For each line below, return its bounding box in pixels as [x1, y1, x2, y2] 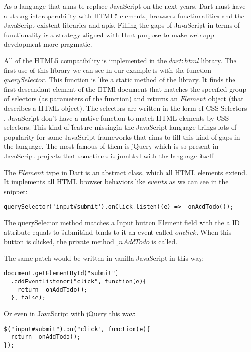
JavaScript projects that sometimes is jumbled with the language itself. [4, 150, 216, 160]
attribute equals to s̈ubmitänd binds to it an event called [4, 227, 173, 237]
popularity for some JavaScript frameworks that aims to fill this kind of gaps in [4, 131, 240, 141]
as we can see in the [169, 176, 229, 187]
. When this [196, 227, 232, 237]
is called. [151, 236, 178, 246]
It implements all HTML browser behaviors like [4, 176, 146, 187]
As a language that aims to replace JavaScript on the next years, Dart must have [4, 1, 246, 11]
